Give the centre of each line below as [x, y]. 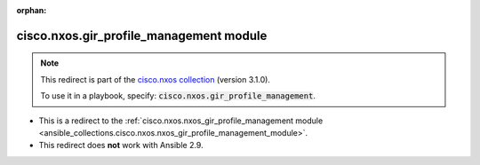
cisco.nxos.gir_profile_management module [142, 35]
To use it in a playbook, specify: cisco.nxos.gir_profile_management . [178, 96]
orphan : [32, 10]
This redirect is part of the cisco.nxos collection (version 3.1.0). [156, 79]
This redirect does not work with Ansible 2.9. [121, 145]
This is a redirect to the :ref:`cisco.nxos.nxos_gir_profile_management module [181, 121]
